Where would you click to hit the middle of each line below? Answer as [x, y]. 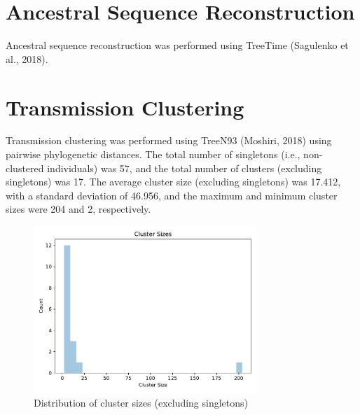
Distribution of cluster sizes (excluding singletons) [141, 403]
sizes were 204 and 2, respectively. [78, 209]
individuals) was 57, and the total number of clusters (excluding [185, 168]
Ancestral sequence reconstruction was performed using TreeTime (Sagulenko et [177, 45]
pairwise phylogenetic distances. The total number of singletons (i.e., [153, 154]
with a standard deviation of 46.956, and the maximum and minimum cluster [172, 195]
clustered [25, 168]
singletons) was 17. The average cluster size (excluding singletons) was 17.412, [173, 182]
